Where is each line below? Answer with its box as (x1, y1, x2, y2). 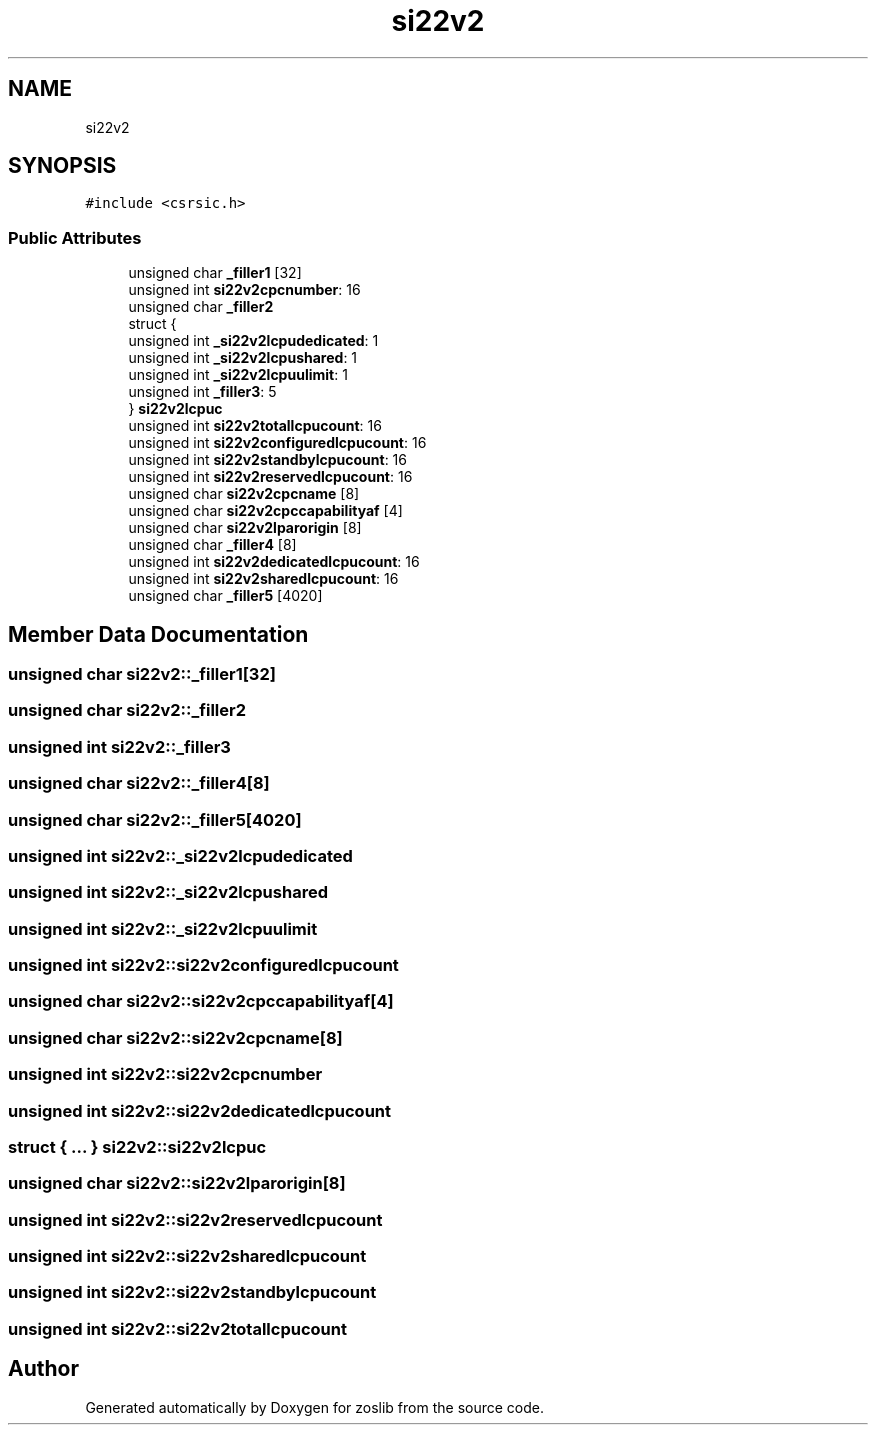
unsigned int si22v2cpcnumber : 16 (128, 281, 361, 299)
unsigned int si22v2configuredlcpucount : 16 (128, 434, 427, 452)
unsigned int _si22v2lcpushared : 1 (128, 349, 358, 367)
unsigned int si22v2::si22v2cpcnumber (8, 1064, 323, 1085)
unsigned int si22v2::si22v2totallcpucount (8, 1318, 347, 1339)
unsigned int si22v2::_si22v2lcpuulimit (8, 918, 318, 939)
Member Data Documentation (8, 621, 309, 647)
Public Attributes (8, 227, 142, 248)
